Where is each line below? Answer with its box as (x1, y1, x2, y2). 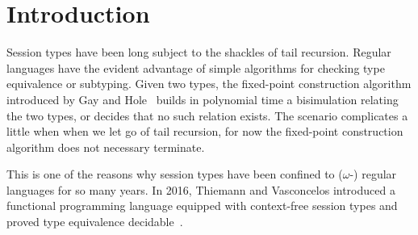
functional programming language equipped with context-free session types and (6, 197, 398, 214)
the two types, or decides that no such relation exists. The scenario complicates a (6, 107, 408, 124)
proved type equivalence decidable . (6, 213, 183, 230)
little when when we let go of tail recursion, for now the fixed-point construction (6, 123, 403, 140)
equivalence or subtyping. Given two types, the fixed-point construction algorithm (6, 75, 412, 92)
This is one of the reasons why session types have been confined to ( (6, 166, 343, 183)
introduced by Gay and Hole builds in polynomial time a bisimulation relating (6, 90, 399, 107)
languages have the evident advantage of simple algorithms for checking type (6, 59, 385, 76)
